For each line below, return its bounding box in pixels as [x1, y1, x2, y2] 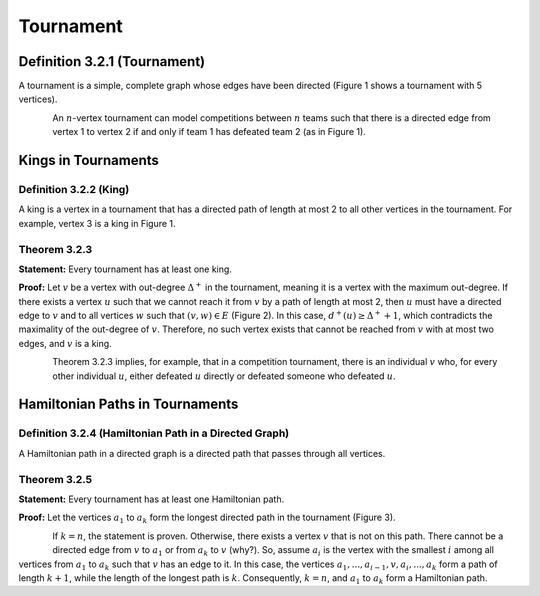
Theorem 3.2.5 [18, 472, 93, 486]
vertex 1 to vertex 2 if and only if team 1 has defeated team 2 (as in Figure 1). [52, 126, 367, 138]
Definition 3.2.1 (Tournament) [18, 53, 206, 70]
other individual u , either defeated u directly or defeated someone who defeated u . [52, 370, 396, 382]
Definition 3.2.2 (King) [18, 183, 130, 197]
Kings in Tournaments [18, 152, 160, 169]
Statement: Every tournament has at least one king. [18, 263, 232, 275]
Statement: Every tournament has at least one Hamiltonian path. [18, 493, 285, 505]
